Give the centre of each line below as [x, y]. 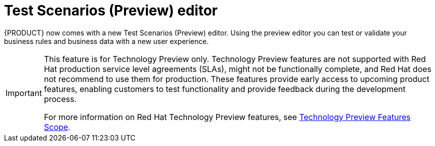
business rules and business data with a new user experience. [106, 41]
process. [60, 99]
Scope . [57, 127]
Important [24, 93]
